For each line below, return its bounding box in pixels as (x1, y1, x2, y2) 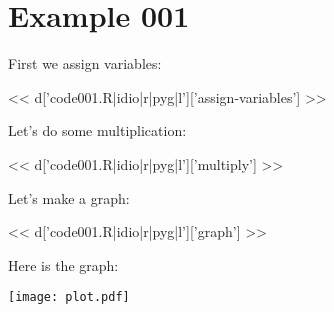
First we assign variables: (8, 53, 162, 74)
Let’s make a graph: (8, 187, 130, 208)
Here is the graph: (8, 254, 119, 275)
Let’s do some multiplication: (8, 120, 187, 141)
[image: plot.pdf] (8, 290, 130, 305)
